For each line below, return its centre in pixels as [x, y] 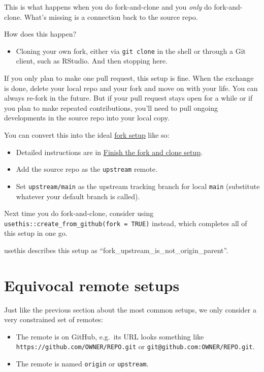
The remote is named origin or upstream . [82, 364]
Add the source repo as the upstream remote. [87, 169]
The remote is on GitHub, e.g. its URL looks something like [110, 336]
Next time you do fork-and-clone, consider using [79, 213]
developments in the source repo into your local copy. [87, 118]
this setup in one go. [36, 233]
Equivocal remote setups [92, 285]
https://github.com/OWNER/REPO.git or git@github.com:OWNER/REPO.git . [135, 346]
